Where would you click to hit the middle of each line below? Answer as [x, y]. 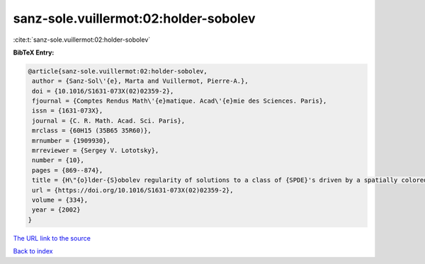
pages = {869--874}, [68, 170]
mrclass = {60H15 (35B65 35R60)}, [92, 131]
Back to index [33, 251]
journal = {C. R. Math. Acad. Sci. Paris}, [109, 121]
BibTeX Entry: [34, 52]
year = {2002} [56, 210]
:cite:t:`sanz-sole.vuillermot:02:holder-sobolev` [82, 40]
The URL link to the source [52, 238]
